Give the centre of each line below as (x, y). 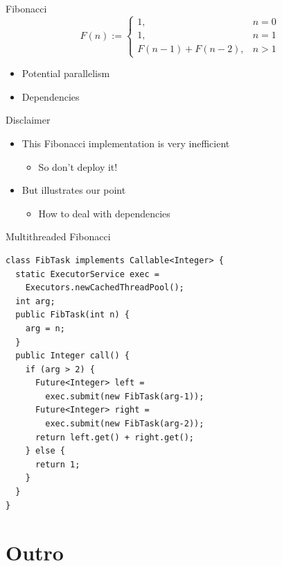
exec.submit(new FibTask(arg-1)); (125, 396)
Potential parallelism (66, 73)
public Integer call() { (72, 356)
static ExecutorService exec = (87, 274)
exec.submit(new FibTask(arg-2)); (125, 424)
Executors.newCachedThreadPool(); (105, 288)
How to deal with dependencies (104, 213)
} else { (45, 451)
